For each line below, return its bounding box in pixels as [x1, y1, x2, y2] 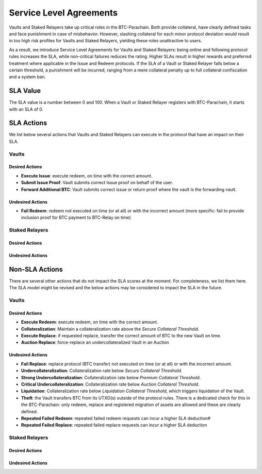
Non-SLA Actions [9, 265, 63, 273]
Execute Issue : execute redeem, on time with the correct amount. [21, 173, 153, 178]
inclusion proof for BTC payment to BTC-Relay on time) [21, 214, 131, 221]
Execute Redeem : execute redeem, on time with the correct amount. [21, 319, 159, 325]
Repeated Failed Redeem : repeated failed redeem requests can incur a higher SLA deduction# [21, 415, 211, 421]
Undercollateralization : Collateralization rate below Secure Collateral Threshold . [21, 368, 182, 374]
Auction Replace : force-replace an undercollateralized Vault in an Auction [21, 339, 169, 345]
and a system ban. [9, 74, 46, 80]
